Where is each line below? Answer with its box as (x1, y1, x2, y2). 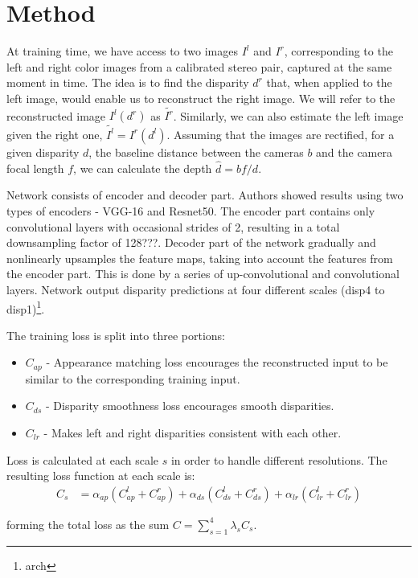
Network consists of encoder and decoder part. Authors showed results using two (6, 187, 404, 203)
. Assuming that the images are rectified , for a (166, 125, 395, 142)
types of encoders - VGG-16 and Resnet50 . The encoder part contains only (6, 202, 375, 219)
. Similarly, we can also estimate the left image (173, 107, 404, 124)
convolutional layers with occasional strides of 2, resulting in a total (6, 218, 340, 235)
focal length (6, 159, 64, 176)
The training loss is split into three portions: (6, 326, 225, 343)
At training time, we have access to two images (6, 43, 238, 59)
